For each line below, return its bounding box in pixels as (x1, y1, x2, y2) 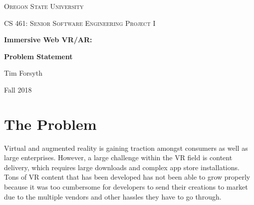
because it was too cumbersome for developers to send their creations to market (4, 182, 248, 192)
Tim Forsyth (4, 68, 42, 78)
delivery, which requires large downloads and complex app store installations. (4, 162, 240, 172)
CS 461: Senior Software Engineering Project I (4, 17, 156, 28)
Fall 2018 (4, 84, 32, 95)
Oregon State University (4, 1, 84, 11)
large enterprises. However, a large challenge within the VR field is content (4, 152, 233, 163)
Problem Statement (4, 51, 73, 61)
